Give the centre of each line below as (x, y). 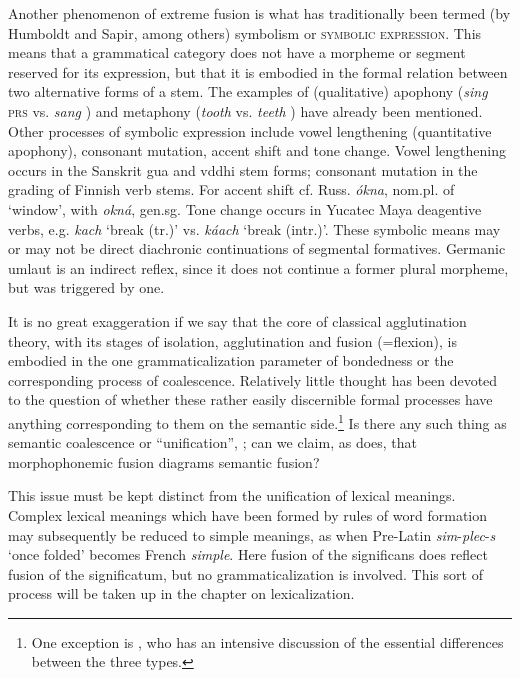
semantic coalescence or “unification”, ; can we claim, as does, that (213, 442)
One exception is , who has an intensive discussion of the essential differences (267, 641)
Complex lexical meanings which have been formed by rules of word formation (248, 514)
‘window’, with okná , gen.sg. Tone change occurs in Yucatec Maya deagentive (245, 208)
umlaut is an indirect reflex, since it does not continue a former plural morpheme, (258, 267)
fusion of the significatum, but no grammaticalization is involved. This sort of (245, 573)
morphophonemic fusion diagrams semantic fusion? (164, 461)
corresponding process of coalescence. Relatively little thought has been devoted (253, 379)
